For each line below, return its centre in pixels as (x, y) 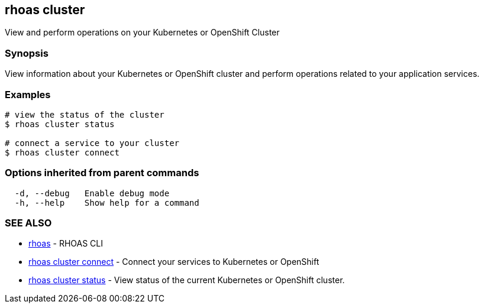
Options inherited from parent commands (102, 173)
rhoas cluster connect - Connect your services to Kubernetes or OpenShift (174, 262)
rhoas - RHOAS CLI (66, 244)
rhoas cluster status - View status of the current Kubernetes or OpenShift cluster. (187, 280)
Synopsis (27, 53)
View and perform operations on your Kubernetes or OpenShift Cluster (142, 33)
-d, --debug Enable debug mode (92, 193)
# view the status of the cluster (85, 114)
